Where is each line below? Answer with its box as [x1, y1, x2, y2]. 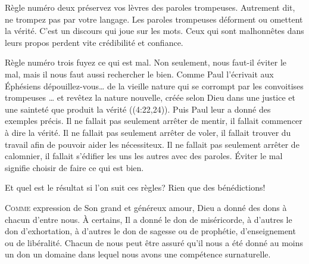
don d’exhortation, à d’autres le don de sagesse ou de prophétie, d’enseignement [5, 225, 296, 237]
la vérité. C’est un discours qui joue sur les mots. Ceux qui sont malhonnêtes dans [5, 24, 304, 37]
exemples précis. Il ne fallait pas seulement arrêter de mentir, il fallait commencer [5, 114, 302, 127]
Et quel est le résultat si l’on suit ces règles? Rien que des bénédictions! [5, 181, 266, 194]
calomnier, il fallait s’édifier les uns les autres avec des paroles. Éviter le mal [5, 150, 283, 162]
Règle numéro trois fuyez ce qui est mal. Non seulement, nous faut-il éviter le [5, 56, 287, 69]
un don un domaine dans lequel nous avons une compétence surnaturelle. [5, 248, 271, 260]
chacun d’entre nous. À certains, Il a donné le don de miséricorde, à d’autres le [5, 213, 292, 225]
